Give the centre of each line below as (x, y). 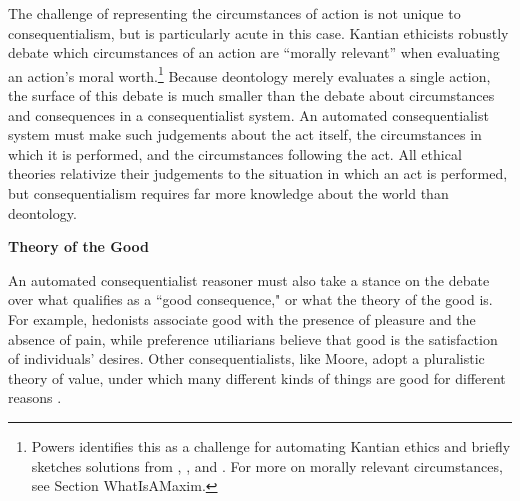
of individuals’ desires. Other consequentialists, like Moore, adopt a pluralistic (246, 358)
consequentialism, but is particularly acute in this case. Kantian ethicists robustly (258, 32)
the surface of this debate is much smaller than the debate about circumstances (251, 95)
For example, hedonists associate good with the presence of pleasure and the (242, 318)
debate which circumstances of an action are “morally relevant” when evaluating (254, 52)
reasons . (35, 397)
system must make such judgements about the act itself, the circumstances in (245, 134)
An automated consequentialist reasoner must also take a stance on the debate (249, 279)
